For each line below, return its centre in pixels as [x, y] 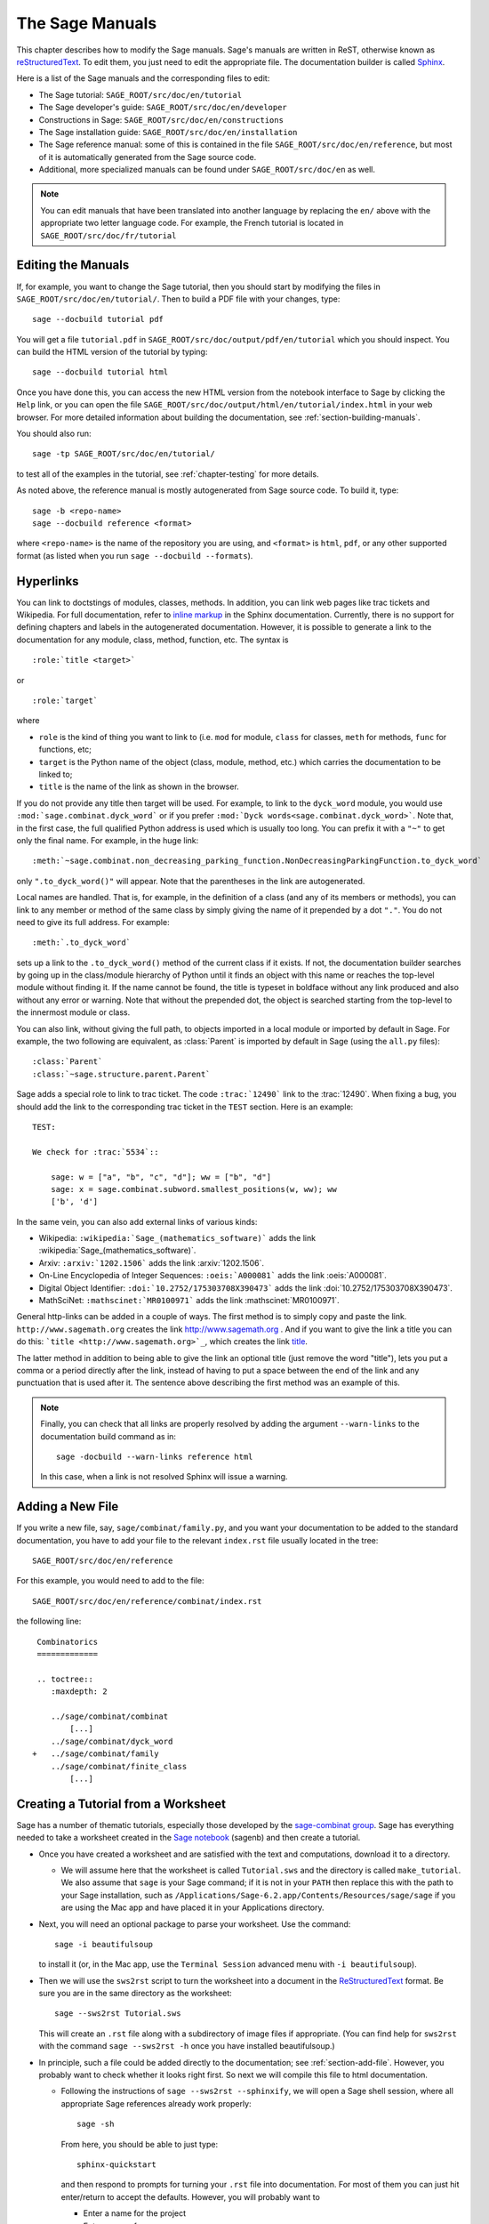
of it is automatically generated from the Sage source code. [148, 157]
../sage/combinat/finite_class [119, 1766]
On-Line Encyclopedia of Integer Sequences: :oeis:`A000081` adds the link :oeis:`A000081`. [212, 1276]
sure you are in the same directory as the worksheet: [135, 1994]
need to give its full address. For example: [93, 922]
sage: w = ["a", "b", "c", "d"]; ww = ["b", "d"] [160, 1177]
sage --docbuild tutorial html [100, 372]
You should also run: [54, 434]
